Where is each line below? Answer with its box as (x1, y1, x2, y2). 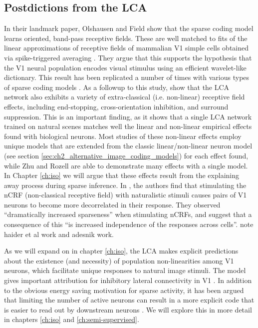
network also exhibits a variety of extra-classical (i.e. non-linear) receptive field (4, 91, 245, 102)
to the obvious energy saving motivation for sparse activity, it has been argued (4, 284, 244, 295)
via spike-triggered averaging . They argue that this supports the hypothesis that (4, 52, 252, 62)
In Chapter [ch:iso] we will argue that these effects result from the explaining (4, 170, 240, 180)
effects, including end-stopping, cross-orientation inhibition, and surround (4, 101, 229, 111)
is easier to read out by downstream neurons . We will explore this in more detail (4, 304, 252, 314)
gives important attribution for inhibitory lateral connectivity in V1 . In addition (4, 275, 252, 285)
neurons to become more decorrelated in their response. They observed (4, 199, 221, 209)
